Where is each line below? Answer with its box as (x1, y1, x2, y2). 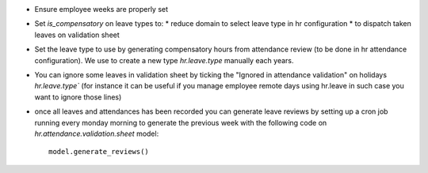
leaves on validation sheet (34, 30, 120, 39)
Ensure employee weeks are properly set (34, 5, 169, 13)
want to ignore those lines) (34, 92, 122, 102)
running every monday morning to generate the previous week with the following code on (34, 118, 327, 127)
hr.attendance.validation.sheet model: (34, 129, 159, 138)
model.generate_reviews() (48, 147, 150, 156)
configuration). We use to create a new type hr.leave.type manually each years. (34, 55, 294, 65)
